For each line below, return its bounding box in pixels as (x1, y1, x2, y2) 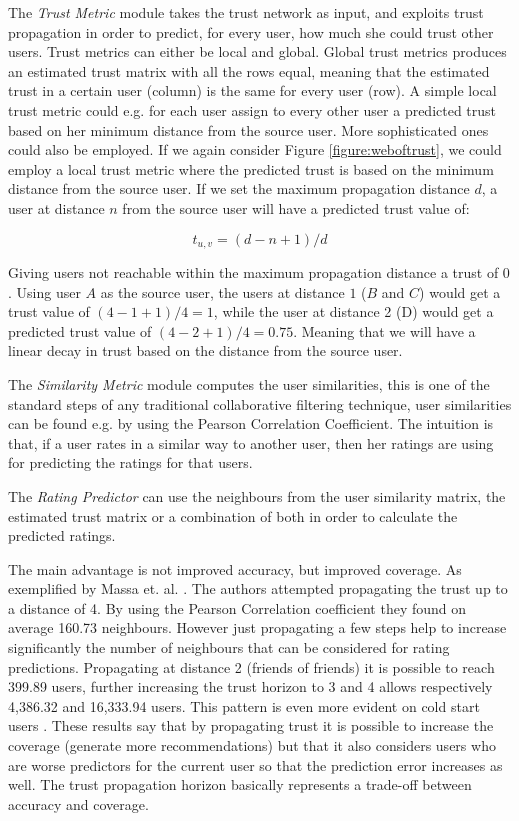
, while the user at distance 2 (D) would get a (213, 301, 494, 322)
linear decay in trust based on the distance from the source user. (8, 340, 403, 361)
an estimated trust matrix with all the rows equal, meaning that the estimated (8, 60, 490, 81)
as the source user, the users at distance (100, 281, 345, 302)
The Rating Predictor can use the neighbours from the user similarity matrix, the (8, 485, 506, 506)
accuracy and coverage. (8, 793, 149, 814)
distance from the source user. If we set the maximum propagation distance (8, 178, 470, 199)
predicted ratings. (8, 525, 116, 546)
